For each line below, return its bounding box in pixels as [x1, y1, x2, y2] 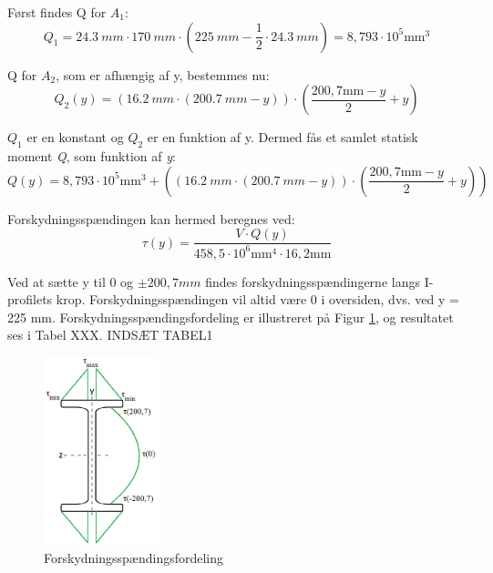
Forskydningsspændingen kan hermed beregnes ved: [7, 209, 295, 228]
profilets [7, 290, 53, 309]
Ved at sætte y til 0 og [7, 271, 134, 291]
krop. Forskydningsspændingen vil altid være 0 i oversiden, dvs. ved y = [56, 290, 459, 309]
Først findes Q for [7, 3, 107, 21]
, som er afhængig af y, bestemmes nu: [56, 65, 270, 84]
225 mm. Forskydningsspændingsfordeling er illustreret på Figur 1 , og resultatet [7, 307, 454, 326]
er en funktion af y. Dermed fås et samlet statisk [147, 128, 418, 147]
